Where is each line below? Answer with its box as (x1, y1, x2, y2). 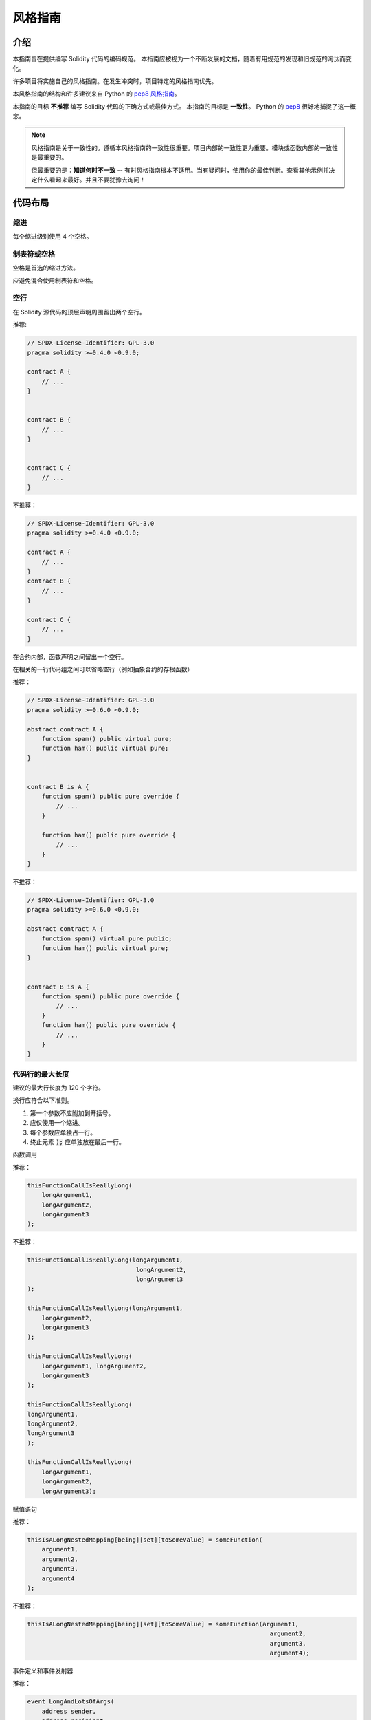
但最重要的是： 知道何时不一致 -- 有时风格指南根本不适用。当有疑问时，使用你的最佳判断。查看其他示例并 (31, 166, 329, 174)
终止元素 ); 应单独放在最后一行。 (30, 1137, 125, 1146)
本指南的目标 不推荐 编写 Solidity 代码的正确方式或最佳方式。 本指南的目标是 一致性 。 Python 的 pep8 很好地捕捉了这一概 (12, 102, 357, 110)
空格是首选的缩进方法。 (12, 264, 79, 272)
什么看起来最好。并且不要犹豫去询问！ (36, 175, 146, 184)
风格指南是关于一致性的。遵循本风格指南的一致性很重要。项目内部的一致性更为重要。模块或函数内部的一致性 (31, 143, 338, 151)
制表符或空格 (12, 249, 56, 259)
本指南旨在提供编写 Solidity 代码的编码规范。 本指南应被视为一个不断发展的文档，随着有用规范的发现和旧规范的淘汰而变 (12, 55, 352, 63)
